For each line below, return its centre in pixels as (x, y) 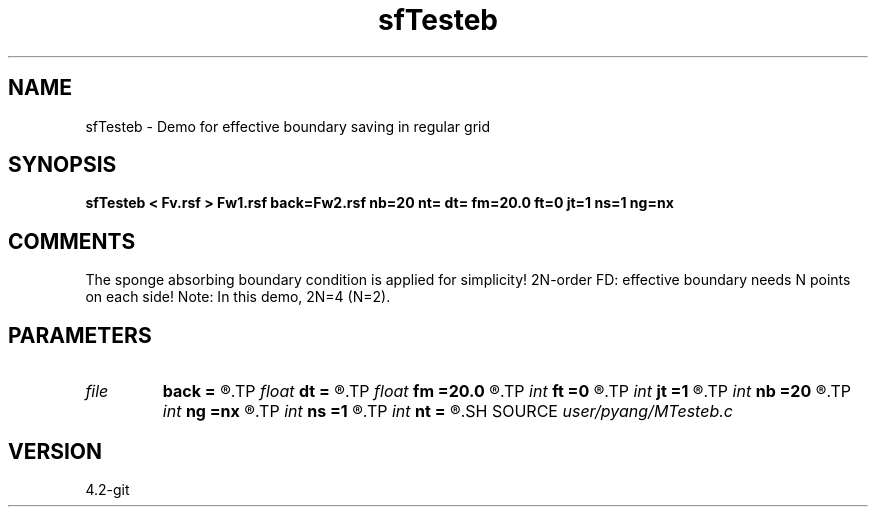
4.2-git (107, 489)
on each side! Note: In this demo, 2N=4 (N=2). (238, 297)
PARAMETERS (80, 335)
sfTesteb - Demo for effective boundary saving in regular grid (288, 126)
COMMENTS (72, 241)
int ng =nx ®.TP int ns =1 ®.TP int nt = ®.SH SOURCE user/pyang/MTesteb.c (447, 411)
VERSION (55, 451)
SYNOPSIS (62, 165)
